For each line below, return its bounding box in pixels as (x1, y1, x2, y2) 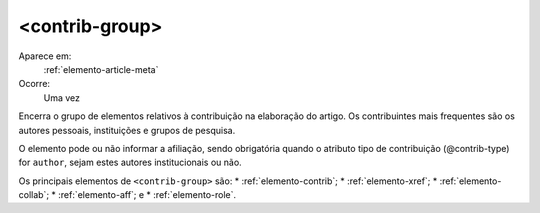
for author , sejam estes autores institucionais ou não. (18, 156, 242, 169)
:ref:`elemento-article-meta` (43, 63, 159, 75)
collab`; (18, 189, 50, 201)
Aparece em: (18, 50, 72, 62)
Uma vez (43, 91, 80, 104)
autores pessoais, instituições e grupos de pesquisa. (18, 124, 236, 136)
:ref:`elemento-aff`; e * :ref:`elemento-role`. (58, 189, 237, 201)
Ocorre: (18, 78, 50, 90)
